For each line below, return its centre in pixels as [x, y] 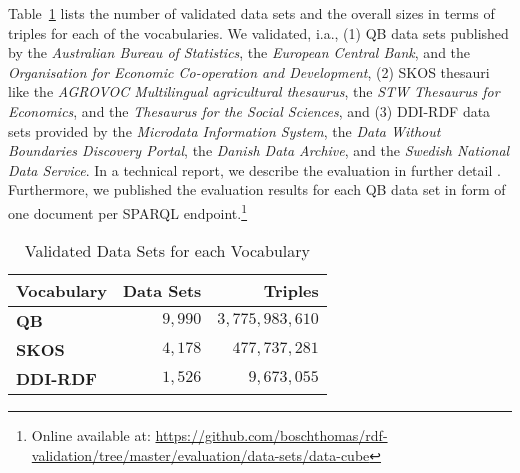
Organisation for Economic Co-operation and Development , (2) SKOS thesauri [249, 71]
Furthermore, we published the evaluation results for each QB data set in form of [257, 189]
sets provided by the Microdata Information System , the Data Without [224, 130]
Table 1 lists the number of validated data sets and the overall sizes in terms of [251, 13]
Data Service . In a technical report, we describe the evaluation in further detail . [254, 169]
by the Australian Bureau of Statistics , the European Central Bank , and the [239, 52]
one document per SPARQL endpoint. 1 [128, 211]
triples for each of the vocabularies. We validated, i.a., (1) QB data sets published [258, 32]
